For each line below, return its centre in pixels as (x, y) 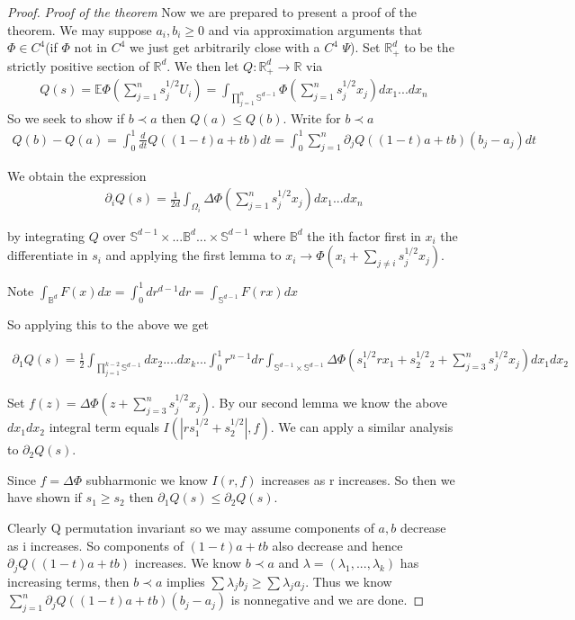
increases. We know (188, 563)
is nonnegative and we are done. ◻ (328, 600)
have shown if (45, 497)
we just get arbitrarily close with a (225, 47)
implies (185, 581)
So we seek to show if (66, 117)
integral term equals (104, 427)
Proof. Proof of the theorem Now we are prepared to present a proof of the (212, 12)
